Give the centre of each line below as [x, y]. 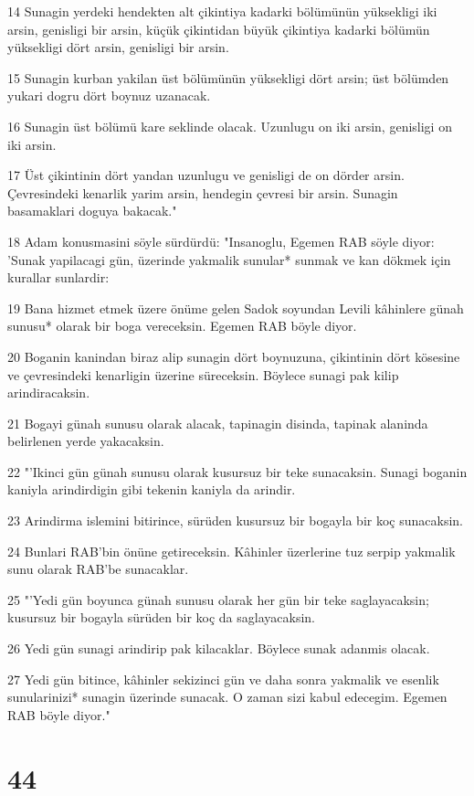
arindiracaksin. [49, 393]
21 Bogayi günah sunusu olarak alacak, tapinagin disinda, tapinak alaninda [218, 423]
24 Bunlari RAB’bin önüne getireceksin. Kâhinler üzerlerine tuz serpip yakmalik [232, 551]
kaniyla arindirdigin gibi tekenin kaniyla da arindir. [152, 489]
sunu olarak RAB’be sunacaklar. [98, 569]
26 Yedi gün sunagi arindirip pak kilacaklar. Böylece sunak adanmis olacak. [219, 648]
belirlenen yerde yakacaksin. [86, 441]
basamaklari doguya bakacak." [92, 211]
